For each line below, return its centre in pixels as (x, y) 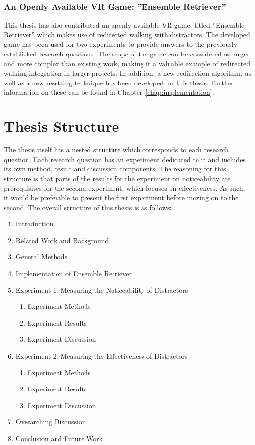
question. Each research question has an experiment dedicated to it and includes (125, 159)
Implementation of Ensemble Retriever (73, 273)
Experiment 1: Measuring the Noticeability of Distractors (102, 290)
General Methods (42, 257)
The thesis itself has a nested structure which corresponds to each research (116, 150)
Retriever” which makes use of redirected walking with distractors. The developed (127, 34)
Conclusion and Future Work (59, 438)
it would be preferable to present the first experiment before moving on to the (121, 198)
